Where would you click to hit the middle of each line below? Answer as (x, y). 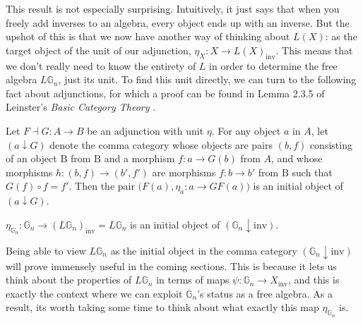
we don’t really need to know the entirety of (101, 65)
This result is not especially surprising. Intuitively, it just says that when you (173, 8)
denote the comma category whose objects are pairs (161, 144)
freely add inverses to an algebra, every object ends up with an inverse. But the (178, 22)
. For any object (246, 130)
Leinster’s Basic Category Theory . (81, 107)
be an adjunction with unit (145, 130)
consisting (331, 144)
